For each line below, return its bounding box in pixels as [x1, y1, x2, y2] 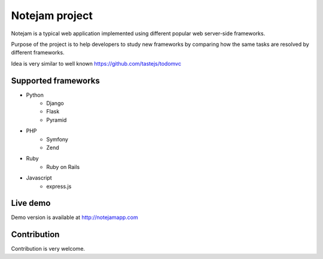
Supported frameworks [11, 75, 100, 86]
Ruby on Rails [46, 163, 80, 170]
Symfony [46, 135, 69, 143]
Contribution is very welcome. [11, 245, 86, 252]
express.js [46, 183, 72, 190]
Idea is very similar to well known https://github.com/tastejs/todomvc [11, 60, 182, 67]
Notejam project [11, 9, 93, 22]
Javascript [26, 174, 52, 181]
